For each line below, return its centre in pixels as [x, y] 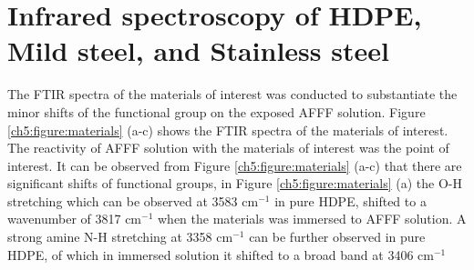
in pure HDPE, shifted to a [350, 200]
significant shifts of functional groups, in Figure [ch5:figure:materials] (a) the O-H [235, 183]
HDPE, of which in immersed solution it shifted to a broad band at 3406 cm [221, 254]
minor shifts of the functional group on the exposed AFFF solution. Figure [216, 111]
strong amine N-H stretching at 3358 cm [120, 237]
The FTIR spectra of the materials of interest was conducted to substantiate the [232, 94]
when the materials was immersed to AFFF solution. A [312, 219]
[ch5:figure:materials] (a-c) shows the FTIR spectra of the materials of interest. [228, 130]
